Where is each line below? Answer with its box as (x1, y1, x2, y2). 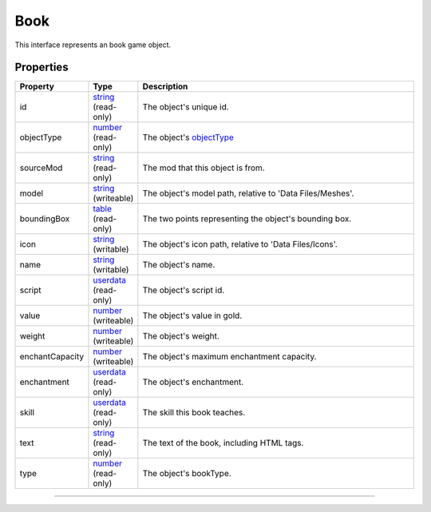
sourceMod (19, 162, 63, 173)
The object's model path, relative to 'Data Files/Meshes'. (142, 188, 354, 199)
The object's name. (142, 260, 215, 271)
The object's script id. (142, 284, 225, 296)
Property (19, 81, 55, 92)
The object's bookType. (142, 468, 231, 479)
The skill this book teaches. (142, 407, 246, 419)
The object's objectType (142, 132, 235, 143)
